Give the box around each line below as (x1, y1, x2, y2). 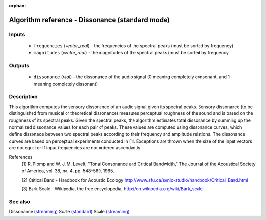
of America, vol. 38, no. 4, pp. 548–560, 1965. (21, 168, 114, 174)
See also (9, 198, 31, 205)
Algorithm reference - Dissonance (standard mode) (9, 15, 170, 24)
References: (9, 154, 34, 160)
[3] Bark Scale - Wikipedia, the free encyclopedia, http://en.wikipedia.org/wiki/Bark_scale (21, 186, 203, 192)
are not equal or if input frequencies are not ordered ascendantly (9, 145, 141, 151)
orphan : (9, 3, 26, 8)
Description (9, 93, 38, 100)
